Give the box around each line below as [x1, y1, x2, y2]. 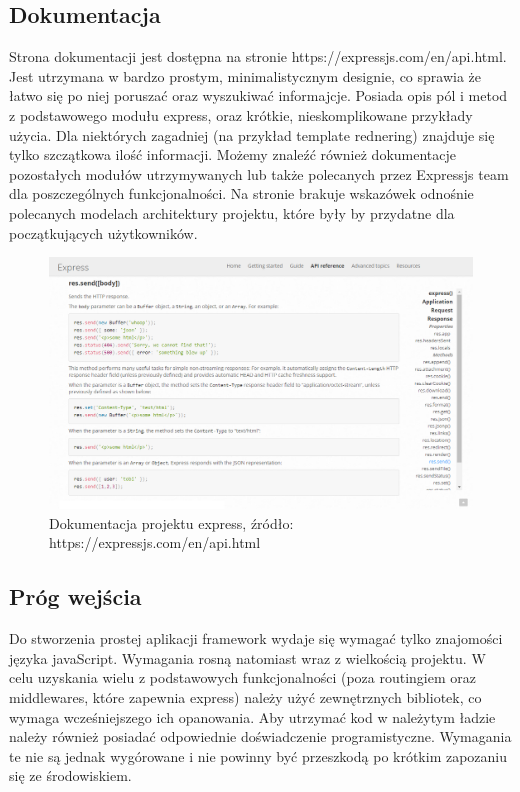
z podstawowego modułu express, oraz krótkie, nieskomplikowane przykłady [9, 104, 473, 125]
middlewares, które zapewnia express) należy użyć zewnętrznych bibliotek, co [9, 687, 482, 708]
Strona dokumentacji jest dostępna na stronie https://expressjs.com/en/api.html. [9, 46, 507, 67]
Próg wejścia [9, 581, 142, 612]
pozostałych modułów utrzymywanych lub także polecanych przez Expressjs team [9, 163, 509, 184]
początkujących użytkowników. [9, 222, 198, 243]
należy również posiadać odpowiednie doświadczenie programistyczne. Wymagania [9, 726, 512, 747]
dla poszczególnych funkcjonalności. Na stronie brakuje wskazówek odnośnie [9, 183, 474, 204]
